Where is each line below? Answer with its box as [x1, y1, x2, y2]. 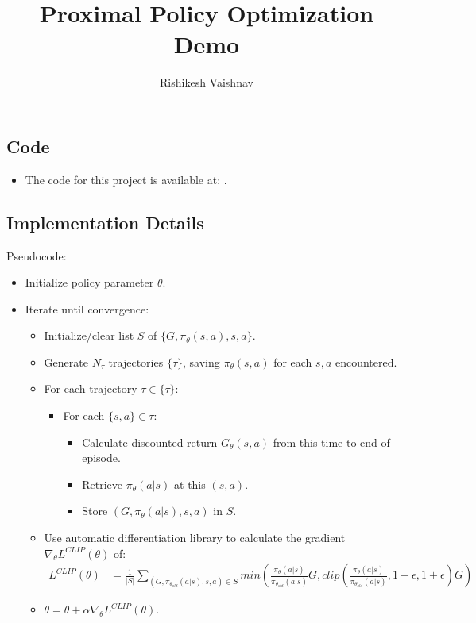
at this [174, 475, 206, 492]
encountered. [335, 353, 397, 370]
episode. [82, 449, 121, 466]
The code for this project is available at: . [25, 171, 227, 187]
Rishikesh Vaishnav [160, 74, 253, 90]
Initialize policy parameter [25, 274, 154, 290]
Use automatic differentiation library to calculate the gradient [44, 529, 346, 546]
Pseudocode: [6, 247, 67, 263]
